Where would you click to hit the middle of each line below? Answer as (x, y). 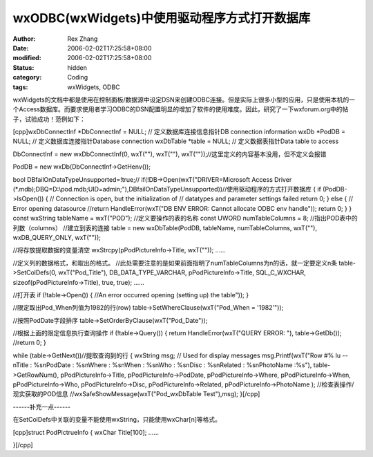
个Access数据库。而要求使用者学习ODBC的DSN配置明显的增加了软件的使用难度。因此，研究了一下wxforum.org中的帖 (181, 109)
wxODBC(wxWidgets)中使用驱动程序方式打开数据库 (162, 18)
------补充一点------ (42, 407)
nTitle (21, 365)
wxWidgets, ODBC (94, 87)
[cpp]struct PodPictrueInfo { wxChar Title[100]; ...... (86, 432)
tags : (20, 87)
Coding (78, 77)
